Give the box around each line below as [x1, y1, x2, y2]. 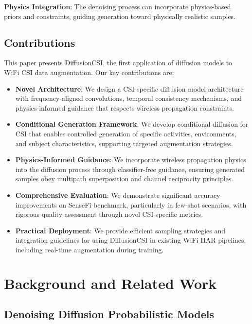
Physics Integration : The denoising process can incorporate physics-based [4, 1, 231, 11]
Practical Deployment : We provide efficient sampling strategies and [15, 225, 226, 235]
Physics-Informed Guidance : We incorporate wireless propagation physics [15, 154, 246, 165]
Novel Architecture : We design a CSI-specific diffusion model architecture [15, 83, 244, 94]
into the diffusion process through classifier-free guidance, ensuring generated [15, 164, 245, 174]
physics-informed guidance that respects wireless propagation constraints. [15, 102, 234, 113]
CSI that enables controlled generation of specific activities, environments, [15, 128, 236, 138]
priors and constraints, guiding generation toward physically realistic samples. [4, 11, 236, 21]
